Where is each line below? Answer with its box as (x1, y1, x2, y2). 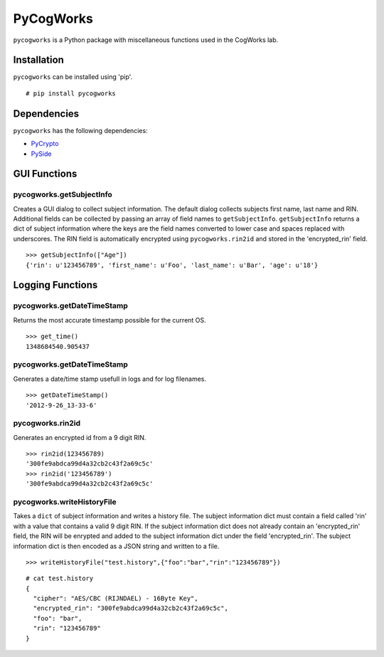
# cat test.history (26, 574, 94, 583)
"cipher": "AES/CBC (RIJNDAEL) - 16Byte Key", (33, 594, 198, 603)
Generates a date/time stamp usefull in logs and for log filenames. (13, 374, 206, 383)
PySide (31, 149, 52, 158)
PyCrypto (31, 140, 59, 148)
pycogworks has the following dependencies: (13, 126, 149, 135)
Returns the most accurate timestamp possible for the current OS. (13, 315, 206, 324)
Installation (13, 54, 64, 66)
